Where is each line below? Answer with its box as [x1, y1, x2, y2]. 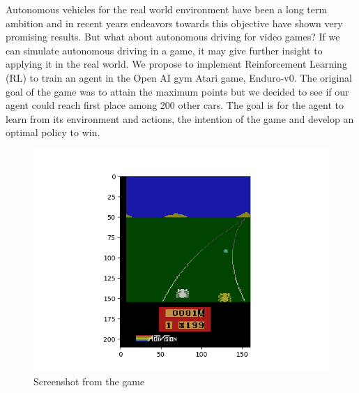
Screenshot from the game [33, 373, 145, 388]
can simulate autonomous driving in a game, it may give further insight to [6, 43, 323, 57]
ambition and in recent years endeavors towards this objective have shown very [6, 15, 343, 30]
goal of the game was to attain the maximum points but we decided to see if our [6, 84, 349, 98]
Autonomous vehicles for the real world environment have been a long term [6, 2, 328, 16]
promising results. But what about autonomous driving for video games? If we [6, 29, 340, 44]
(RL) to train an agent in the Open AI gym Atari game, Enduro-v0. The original [6, 70, 352, 84]
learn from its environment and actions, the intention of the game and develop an [6, 111, 354, 126]
